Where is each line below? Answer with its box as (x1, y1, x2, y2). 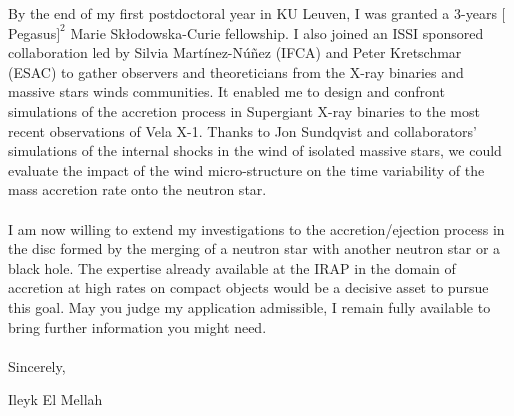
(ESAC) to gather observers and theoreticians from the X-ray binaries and (8, 61, 464, 82)
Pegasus (8, 22, 57, 43)
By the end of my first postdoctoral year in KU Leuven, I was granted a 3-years (8, 3, 497, 23)
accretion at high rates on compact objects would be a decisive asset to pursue (8, 277, 489, 298)
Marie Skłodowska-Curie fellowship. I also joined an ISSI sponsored (70, 22, 484, 43)
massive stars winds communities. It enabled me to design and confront (8, 81, 445, 102)
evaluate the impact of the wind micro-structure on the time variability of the (8, 159, 485, 180)
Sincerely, (8, 355, 66, 376)
